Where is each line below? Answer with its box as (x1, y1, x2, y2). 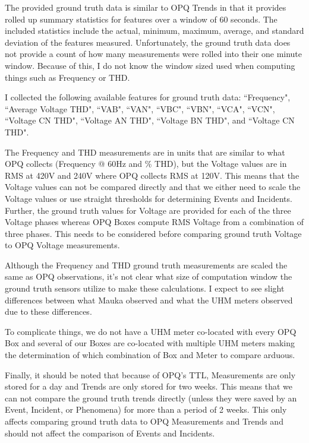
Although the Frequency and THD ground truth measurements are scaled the (5, 258, 288, 271)
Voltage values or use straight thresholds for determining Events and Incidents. (5, 192, 292, 204)
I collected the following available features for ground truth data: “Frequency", (5, 91, 291, 103)
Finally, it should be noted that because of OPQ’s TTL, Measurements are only (5, 368, 296, 381)
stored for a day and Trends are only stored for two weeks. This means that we (5, 380, 293, 393)
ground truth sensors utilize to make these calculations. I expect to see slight (5, 282, 285, 295)
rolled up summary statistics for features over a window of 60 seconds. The (5, 12, 278, 25)
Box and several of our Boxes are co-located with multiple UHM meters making (5, 337, 295, 349)
